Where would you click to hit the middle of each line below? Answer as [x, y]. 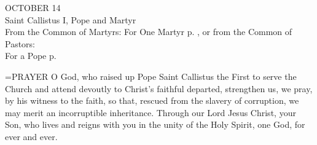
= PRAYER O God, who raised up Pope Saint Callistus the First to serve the [151, 76]
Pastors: [20, 43]
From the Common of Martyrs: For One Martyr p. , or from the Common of [149, 32]
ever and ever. [31, 136]
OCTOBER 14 [33, 7]
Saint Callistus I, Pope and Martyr [71, 19]
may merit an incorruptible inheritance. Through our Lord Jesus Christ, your [151, 112]
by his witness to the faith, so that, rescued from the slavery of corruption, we [152, 100]
